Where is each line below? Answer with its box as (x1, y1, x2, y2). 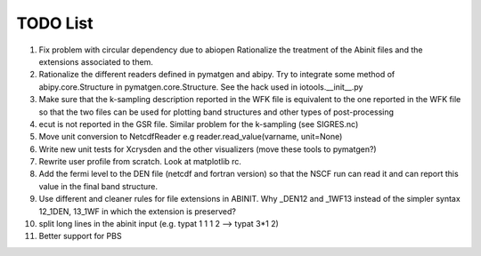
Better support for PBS (38, 231, 122, 242)
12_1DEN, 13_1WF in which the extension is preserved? (38, 205, 236, 217)
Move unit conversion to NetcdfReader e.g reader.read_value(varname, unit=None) (38, 132, 343, 142)
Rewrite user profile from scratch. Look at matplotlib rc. (38, 156, 242, 167)
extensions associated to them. (38, 56, 153, 67)
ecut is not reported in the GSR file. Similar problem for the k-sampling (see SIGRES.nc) (38, 118, 359, 129)
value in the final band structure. (38, 180, 158, 191)
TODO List (16, 13, 94, 33)
